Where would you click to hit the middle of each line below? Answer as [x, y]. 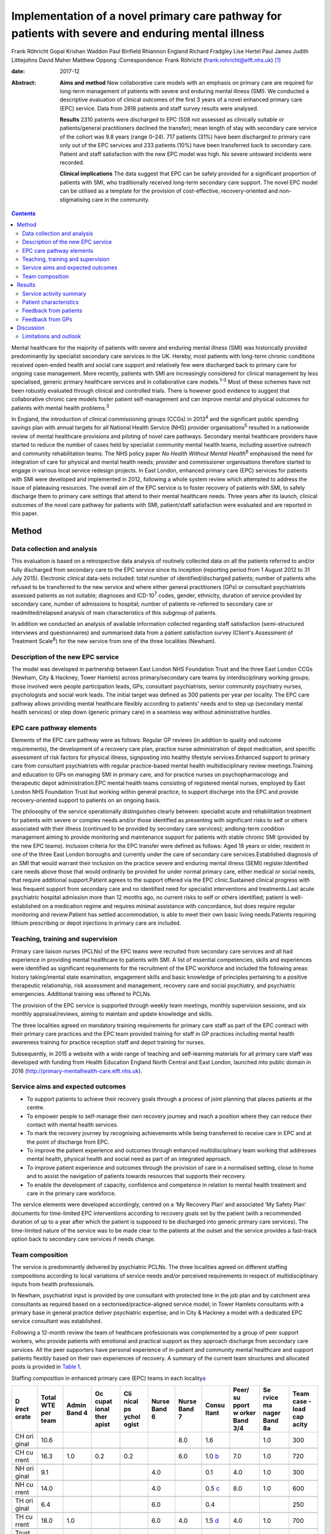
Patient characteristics [51, 302]
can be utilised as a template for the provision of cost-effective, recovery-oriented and [169, 191]
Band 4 [77, 1413]
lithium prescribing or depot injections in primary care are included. [96, 923]
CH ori [24, 1436]
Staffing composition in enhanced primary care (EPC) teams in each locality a [108, 1378]
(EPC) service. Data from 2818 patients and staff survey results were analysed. [159, 108]
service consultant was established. [57, 1321]
